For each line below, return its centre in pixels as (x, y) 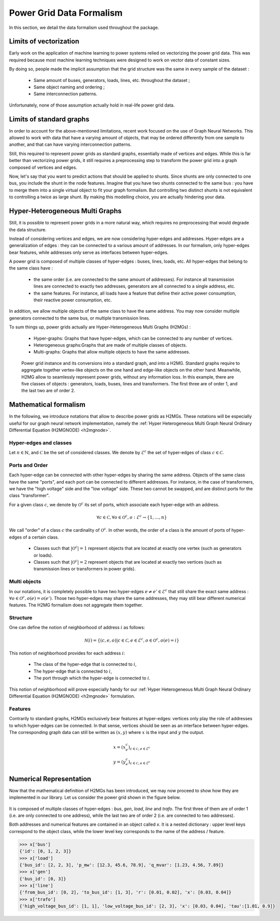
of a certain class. (41, 537)
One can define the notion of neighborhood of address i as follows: (77, 627)
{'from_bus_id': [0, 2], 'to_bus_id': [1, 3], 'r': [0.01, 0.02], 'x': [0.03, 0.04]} (125, 893)
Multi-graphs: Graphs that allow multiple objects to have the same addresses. (112, 352)
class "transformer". (29, 495)
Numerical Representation (50, 779)
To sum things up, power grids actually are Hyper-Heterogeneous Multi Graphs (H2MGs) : (100, 327)
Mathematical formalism (47, 405)
